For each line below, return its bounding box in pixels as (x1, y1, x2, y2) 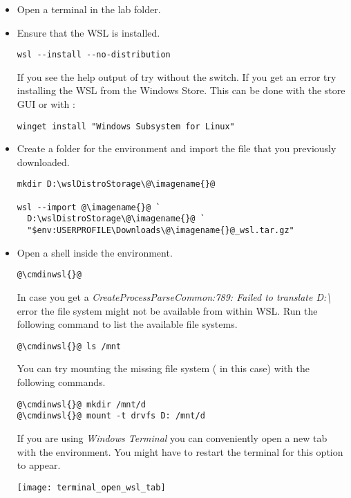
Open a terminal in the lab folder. (17, 2, 161, 16)
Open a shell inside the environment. (17, 245, 173, 259)
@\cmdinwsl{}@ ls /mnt (17, 341, 122, 351)
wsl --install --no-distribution (17, 50, 171, 60)
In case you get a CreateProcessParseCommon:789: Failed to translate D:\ (17, 290, 332, 304)
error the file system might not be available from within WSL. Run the (17, 303, 318, 317)
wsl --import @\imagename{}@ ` (17, 202, 161, 212)
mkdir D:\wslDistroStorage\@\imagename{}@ (17, 179, 216, 190)
